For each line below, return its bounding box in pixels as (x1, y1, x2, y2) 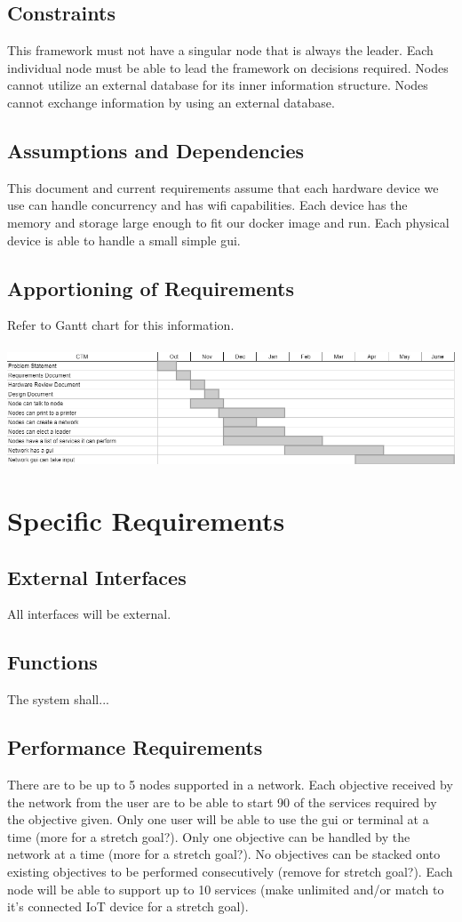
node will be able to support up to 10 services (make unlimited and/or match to (7, 879, 444, 898)
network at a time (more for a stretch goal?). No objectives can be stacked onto (7, 845, 441, 863)
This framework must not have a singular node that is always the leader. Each (7, 41, 434, 60)
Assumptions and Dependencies (7, 136, 305, 164)
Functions (7, 648, 98, 676)
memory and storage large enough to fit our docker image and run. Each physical (7, 212, 450, 231)
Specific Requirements (7, 501, 285, 538)
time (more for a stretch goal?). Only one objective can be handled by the (7, 827, 410, 846)
